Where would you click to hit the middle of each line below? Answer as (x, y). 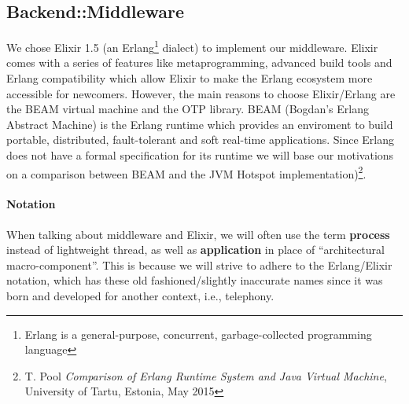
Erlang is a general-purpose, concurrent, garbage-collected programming (198, 334)
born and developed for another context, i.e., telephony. (140, 296)
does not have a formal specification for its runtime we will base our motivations (200, 155)
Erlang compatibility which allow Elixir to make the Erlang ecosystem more (190, 78)
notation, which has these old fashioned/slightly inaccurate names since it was (195, 280)
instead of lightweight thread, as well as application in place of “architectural (195, 250)
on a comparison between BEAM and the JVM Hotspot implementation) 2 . (186, 172)
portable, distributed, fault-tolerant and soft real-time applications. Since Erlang (201, 140)
